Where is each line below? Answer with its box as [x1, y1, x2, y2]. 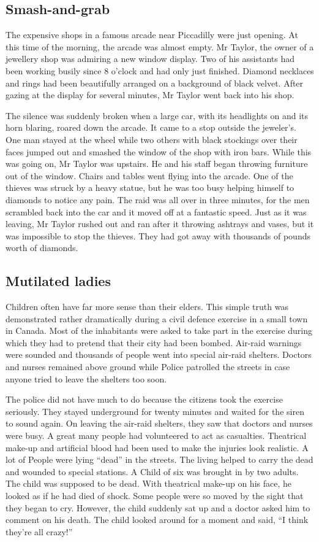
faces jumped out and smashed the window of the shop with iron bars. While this [6, 145, 312, 158]
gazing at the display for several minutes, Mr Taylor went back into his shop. [6, 88, 295, 101]
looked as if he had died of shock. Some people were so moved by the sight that [6, 489, 304, 501]
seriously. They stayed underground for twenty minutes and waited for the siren [6, 405, 304, 417]
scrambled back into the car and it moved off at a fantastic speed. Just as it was [6, 205, 307, 218]
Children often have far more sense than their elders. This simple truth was [6, 300, 288, 313]
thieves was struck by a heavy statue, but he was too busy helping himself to [6, 181, 295, 194]
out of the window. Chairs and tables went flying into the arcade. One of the [6, 169, 293, 182]
